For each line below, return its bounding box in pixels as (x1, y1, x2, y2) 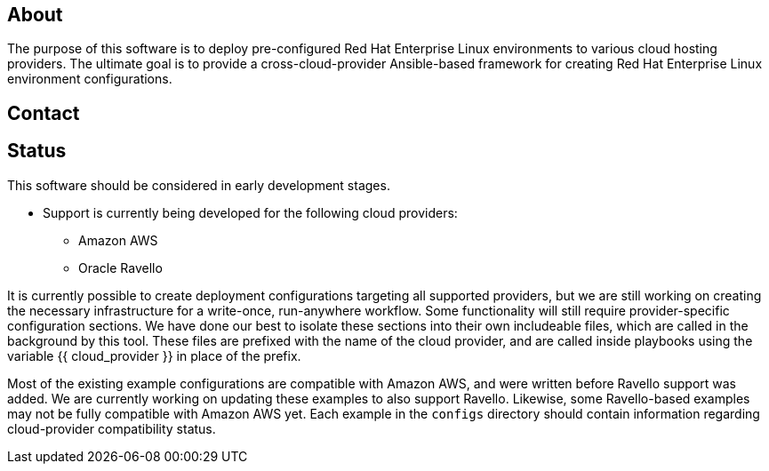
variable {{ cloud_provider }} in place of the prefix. (7, 347, 301, 363)
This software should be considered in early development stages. (7, 177, 390, 193)
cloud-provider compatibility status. (7, 420, 216, 436)
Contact (7, 101, 80, 124)
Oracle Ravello (78, 259, 163, 275)
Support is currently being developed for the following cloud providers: (43, 204, 458, 220)
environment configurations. (7, 71, 172, 87)
